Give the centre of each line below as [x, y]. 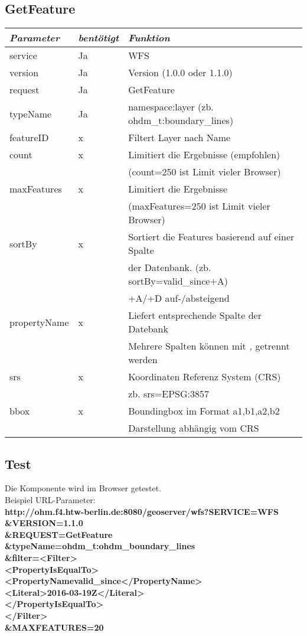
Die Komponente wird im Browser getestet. [83, 488]
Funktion [149, 38]
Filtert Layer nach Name [179, 138]
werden [143, 360]
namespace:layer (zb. [171, 107]
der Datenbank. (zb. [170, 268]
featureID [29, 138]
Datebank [148, 329]
